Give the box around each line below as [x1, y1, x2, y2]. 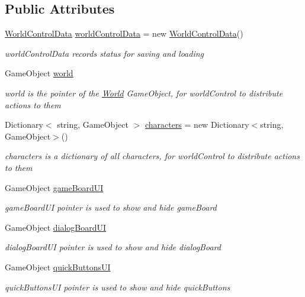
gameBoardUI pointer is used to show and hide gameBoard [5, 201, 217, 214]
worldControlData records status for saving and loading [5, 47, 204, 59]
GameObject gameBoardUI [5, 181, 104, 193]
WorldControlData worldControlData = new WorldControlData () [5, 27, 243, 40]
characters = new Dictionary [145, 118, 249, 131]
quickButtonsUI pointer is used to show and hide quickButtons [5, 280, 230, 293]
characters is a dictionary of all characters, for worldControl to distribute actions [5, 150, 300, 162]
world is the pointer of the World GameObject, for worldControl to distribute [5, 86, 283, 99]
